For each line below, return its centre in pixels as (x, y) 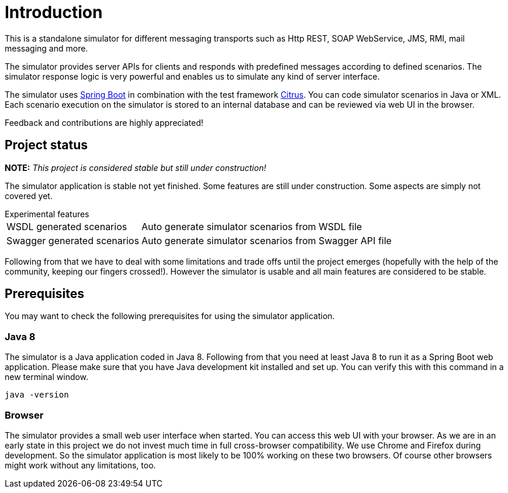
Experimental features (47, 214)
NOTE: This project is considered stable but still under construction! (136, 167)
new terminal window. (47, 377)
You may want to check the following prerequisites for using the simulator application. (170, 316)
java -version (37, 395)
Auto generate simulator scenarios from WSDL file (252, 226)
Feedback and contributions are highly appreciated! (104, 122)
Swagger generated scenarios (73, 240)
